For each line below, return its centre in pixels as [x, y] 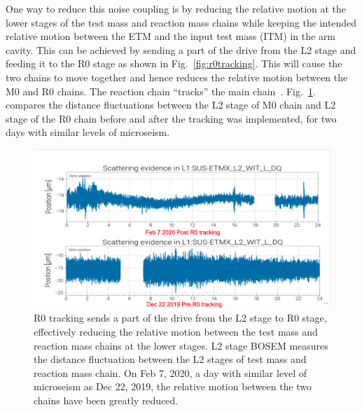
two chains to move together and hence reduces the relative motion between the [177, 77]
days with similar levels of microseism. [88, 132]
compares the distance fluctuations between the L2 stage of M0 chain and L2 [171, 105]
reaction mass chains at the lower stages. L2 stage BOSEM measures [181, 345]
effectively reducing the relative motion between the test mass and [176, 332]
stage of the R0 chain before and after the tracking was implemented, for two [171, 118]
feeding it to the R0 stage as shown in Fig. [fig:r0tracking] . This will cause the [174, 63]
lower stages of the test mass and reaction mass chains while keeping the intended [181, 22]
